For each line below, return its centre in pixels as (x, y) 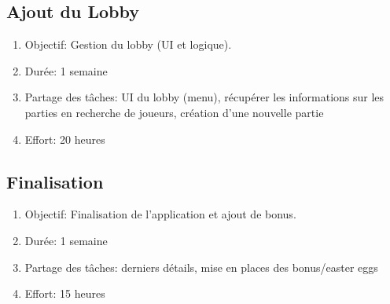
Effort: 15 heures (65, 293)
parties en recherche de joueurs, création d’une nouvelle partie (174, 112)
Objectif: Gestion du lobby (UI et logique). (128, 44)
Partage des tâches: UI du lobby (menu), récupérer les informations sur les (204, 97)
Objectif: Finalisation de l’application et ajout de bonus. (160, 214)
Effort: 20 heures (65, 139)
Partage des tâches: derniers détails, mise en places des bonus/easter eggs (201, 267)
